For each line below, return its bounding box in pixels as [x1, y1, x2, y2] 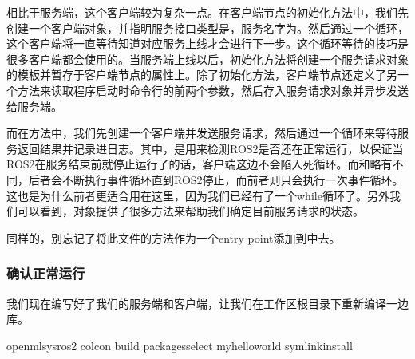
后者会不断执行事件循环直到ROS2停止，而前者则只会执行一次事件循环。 [28, 171, 404, 187]
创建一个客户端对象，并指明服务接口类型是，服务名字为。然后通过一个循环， [6, 19, 409, 36]
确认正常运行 [6, 263, 85, 283]
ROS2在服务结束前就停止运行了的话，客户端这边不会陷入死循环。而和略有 [6, 156, 393, 172]
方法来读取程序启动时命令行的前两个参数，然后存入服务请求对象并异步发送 [17, 81, 409, 98]
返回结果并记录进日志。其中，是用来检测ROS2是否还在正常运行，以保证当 [17, 140, 404, 156]
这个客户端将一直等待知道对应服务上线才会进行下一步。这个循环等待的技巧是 [6, 35, 409, 52]
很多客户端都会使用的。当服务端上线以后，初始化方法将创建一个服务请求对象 [6, 50, 409, 67]
